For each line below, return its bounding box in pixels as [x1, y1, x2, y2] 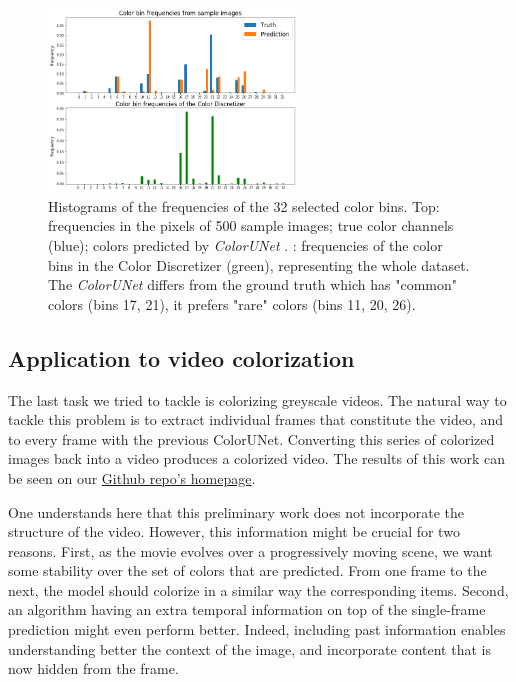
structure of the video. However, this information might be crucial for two [8, 521, 460, 542]
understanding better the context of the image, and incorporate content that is [8, 638, 491, 659]
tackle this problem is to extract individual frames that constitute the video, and [8, 409, 504, 430]
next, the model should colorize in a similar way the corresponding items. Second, [8, 579, 509, 600]
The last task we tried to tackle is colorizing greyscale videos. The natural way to [8, 389, 507, 410]
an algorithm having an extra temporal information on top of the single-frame [8, 599, 486, 620]
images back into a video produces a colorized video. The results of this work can [8, 448, 506, 469]
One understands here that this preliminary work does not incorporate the [8, 501, 465, 522]
